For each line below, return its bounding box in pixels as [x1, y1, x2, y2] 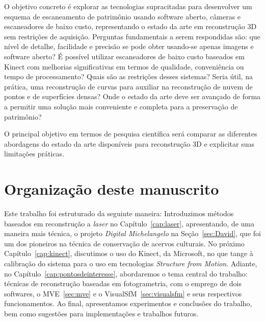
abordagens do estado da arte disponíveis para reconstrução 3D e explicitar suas [4, 138, 254, 149]
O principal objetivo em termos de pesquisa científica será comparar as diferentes [4, 128, 257, 139]
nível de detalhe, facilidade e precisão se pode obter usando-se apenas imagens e [4, 41, 254, 52]
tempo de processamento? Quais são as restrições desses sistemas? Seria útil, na [4, 71, 253, 82]
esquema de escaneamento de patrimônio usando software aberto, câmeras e [4, 11, 241, 21]
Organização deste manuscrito [4, 178, 219, 199]
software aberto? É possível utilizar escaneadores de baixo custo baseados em [4, 51, 245, 61]
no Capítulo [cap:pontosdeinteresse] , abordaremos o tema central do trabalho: [4, 268, 248, 279]
